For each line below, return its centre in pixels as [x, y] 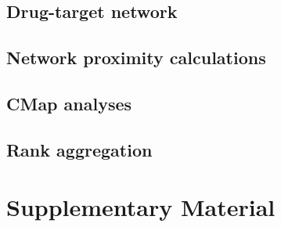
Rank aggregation [79, 149]
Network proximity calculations [136, 58]
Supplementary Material [141, 207]
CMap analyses [69, 103]
